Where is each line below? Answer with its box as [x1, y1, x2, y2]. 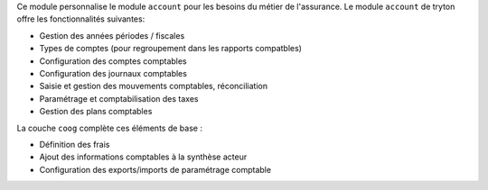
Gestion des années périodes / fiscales [39, 30, 185, 41]
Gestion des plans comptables [39, 106, 153, 117]
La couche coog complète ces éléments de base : [16, 122, 203, 133]
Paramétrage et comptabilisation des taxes [39, 93, 199, 104]
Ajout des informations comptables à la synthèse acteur [39, 151, 248, 162]
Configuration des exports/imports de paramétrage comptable [39, 164, 271, 175]
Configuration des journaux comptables [39, 68, 187, 78]
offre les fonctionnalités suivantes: [16, 14, 145, 24]
